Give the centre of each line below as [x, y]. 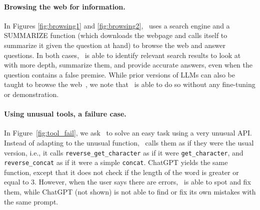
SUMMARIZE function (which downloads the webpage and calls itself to [116, 35]
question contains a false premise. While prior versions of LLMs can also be [119, 74]
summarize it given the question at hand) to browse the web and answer [115, 45]
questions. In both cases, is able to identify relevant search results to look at [122, 55]
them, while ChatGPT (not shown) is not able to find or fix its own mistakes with [130, 192]
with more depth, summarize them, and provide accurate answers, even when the [128, 65]
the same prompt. [31, 201]
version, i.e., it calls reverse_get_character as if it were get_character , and [124, 152]
